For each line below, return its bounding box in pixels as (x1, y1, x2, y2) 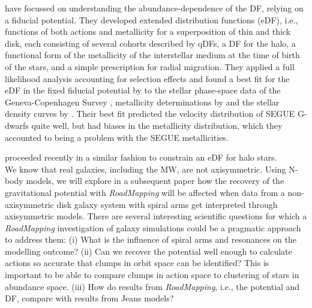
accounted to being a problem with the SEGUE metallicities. (5, 131, 229, 143)
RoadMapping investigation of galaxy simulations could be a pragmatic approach (5, 221, 301, 234)
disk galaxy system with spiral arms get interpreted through (56, 198, 278, 210)
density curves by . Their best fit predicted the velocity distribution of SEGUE (5, 107, 295, 120)
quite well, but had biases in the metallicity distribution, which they (31, 119, 283, 131)
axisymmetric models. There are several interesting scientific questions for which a (5, 210, 307, 222)
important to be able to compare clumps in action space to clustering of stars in (5, 268, 299, 281)
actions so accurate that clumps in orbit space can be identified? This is (5, 256, 269, 269)
